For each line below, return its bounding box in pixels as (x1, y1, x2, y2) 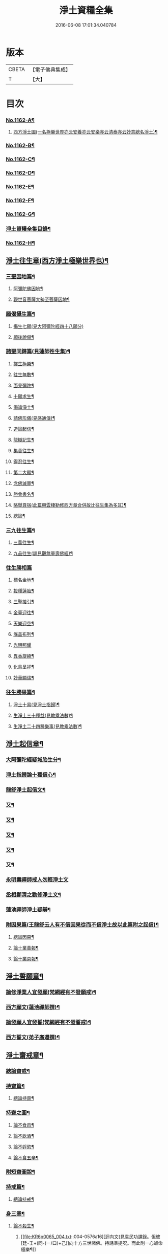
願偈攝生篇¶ (6, 311, 35, 318)
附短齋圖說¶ (6, 1169, 35, 1176)
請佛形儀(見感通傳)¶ (13, 415, 55, 421)
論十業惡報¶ (13, 955, 39, 962)
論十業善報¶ (13, 944, 39, 951)
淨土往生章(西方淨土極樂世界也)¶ (6, 256, 109, 265)
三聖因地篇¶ (6, 273, 35, 280)
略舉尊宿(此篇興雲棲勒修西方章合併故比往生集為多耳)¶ (13, 502, 127, 508)
